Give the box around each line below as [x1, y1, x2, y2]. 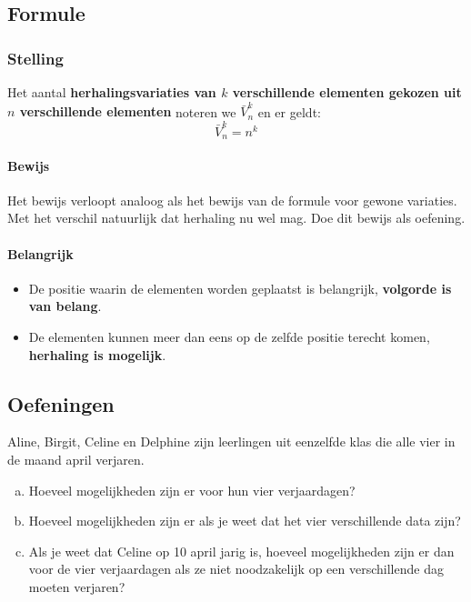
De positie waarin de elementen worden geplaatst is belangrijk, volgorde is [28, 278, 452, 297]
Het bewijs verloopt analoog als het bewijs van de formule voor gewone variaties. [7, 190, 457, 209]
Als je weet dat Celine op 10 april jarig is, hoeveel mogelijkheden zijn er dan [28, 541, 455, 560]
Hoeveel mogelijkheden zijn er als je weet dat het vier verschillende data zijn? [28, 511, 461, 530]
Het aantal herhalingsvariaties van [7, 83, 216, 101]
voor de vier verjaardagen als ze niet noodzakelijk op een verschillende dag [28, 559, 444, 578]
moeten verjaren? [28, 577, 125, 596]
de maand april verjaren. [7, 450, 145, 469]
